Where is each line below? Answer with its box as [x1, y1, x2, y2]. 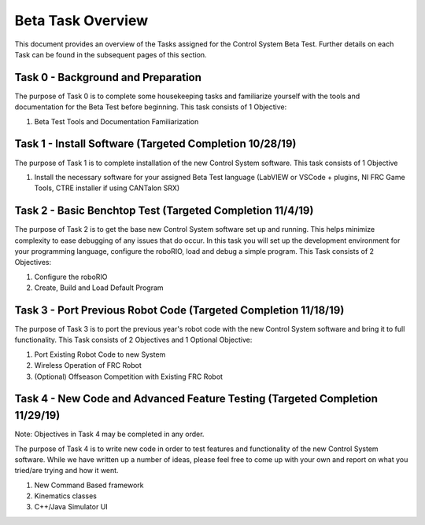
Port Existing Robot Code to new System [34, 350, 166, 359]
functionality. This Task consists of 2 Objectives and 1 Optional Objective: [14, 335, 253, 345]
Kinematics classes [34, 491, 98, 501]
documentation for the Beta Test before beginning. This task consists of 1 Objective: [14, 102, 287, 112]
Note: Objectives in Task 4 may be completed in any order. [14, 429, 205, 439]
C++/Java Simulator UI [34, 502, 108, 512]
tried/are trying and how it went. [14, 466, 119, 475]
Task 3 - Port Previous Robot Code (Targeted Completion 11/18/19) [14, 303, 345, 317]
